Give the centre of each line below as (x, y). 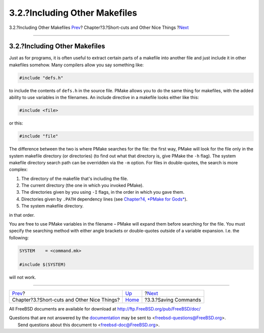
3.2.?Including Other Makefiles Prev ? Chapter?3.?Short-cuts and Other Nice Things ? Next (99, 27)
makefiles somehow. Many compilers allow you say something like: (77, 65)
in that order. (22, 215)
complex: (18, 170)
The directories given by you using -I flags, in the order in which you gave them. (103, 192)
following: (19, 237)
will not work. (22, 277)
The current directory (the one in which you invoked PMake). (82, 185)
